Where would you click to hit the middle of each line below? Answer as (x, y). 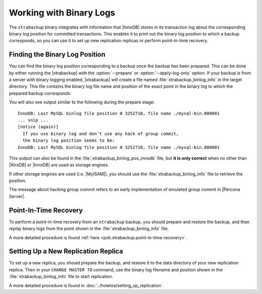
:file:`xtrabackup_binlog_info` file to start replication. (61, 277)
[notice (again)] (38, 127)
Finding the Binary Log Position (57, 55)
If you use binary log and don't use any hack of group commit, (101, 134)
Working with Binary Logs (62, 13)
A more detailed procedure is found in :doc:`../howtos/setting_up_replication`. (86, 285)
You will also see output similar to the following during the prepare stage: (82, 102)
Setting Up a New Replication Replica (66, 252)
